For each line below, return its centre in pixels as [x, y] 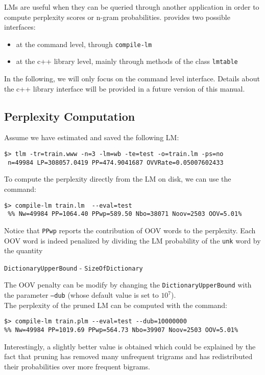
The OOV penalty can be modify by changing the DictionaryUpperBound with [128, 285]
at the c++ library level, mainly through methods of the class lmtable [127, 61]
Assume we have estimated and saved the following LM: [92, 137]
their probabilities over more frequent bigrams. [77, 366]
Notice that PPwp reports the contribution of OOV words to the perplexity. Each [130, 230]
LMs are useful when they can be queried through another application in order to [132, 7]
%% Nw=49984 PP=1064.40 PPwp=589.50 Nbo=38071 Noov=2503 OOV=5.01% [125, 214]
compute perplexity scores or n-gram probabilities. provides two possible [117, 17]
